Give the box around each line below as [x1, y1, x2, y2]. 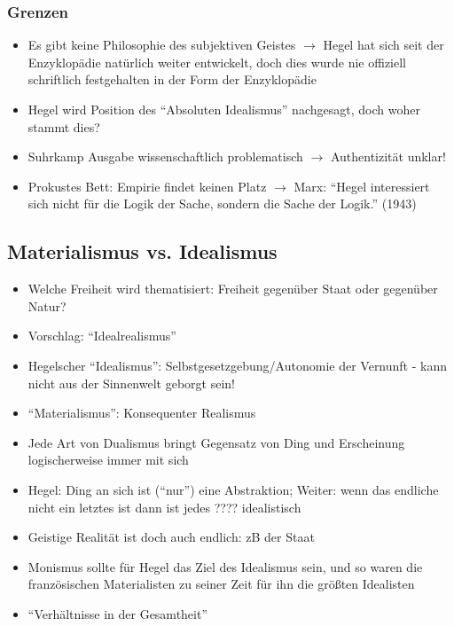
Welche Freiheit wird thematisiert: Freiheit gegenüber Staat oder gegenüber [27, 279, 438, 298]
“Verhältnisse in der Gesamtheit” [27, 604, 208, 622]
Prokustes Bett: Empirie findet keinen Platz [27, 176, 267, 195]
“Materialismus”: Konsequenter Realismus [27, 403, 256, 422]
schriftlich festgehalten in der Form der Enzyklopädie [27, 70, 317, 89]
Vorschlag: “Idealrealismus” [27, 326, 176, 345]
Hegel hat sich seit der [323, 35, 444, 54]
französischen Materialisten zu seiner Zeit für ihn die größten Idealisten [27, 575, 415, 593]
